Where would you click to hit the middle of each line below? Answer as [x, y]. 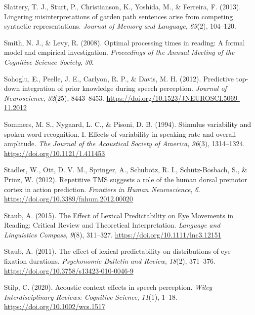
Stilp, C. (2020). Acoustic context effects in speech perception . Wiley [108, 287]
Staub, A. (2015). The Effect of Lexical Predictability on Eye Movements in [119, 215]
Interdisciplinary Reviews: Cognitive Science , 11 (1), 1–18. [91, 296]
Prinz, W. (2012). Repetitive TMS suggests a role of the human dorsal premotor [126, 179]
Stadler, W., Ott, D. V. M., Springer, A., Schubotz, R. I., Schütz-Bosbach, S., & [126, 170]
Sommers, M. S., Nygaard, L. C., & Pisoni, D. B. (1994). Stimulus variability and [128, 124]
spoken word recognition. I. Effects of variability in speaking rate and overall [120, 134]
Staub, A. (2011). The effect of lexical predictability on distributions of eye [117, 251]
